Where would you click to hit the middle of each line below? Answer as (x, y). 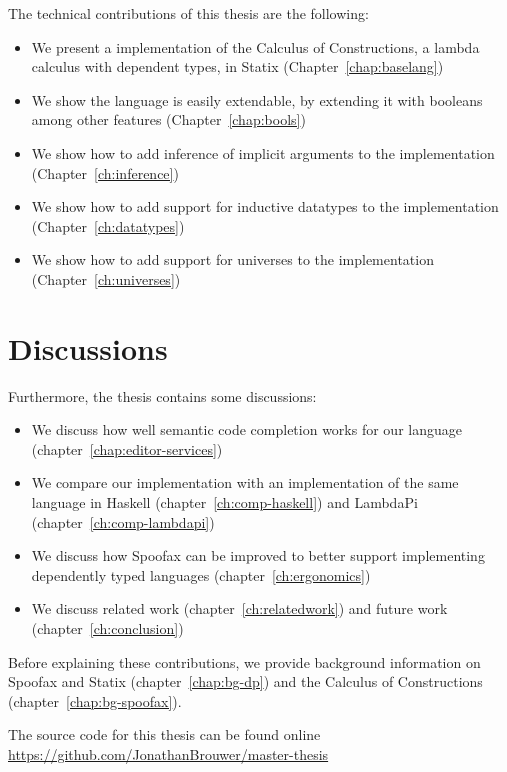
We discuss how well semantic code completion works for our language (246, 429)
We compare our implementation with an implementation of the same (245, 482)
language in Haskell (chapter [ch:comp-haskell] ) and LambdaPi (224, 502)
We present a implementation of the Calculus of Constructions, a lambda (255, 46)
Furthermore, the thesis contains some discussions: (162, 395)
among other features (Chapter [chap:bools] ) (168, 119)
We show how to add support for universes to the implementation (232, 259)
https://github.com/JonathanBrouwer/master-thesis (168, 753)
